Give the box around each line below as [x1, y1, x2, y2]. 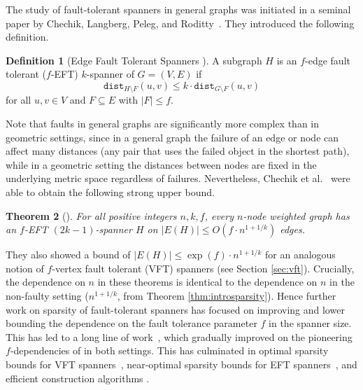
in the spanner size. [269, 316, 352, 330]
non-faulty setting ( [6, 288, 89, 302]
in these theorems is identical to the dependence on [97, 274, 318, 289]
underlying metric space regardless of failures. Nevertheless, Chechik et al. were [6, 171, 350, 186]
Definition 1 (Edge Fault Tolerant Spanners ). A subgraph [6, 53, 262, 67]
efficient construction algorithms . [6, 370, 150, 385]
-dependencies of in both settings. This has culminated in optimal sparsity [10, 343, 329, 358]
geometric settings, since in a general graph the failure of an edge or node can [6, 130, 339, 144]
